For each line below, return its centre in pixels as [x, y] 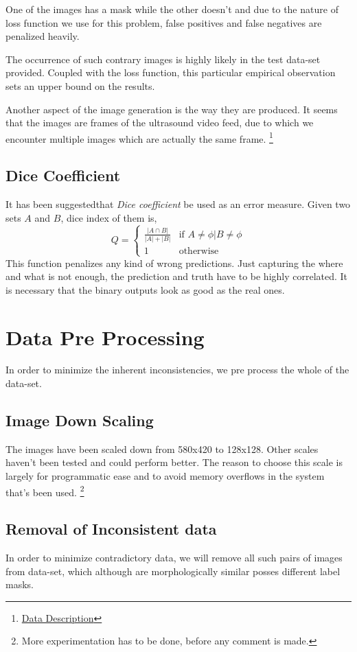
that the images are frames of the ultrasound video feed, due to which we [160, 123]
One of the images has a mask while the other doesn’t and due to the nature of [172, 9]
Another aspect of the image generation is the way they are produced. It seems [172, 109]
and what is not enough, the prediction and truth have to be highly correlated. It [177, 276]
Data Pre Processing [105, 337]
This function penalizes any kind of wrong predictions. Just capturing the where [174, 263]
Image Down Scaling [80, 420]
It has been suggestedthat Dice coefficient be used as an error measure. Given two [178, 204]
